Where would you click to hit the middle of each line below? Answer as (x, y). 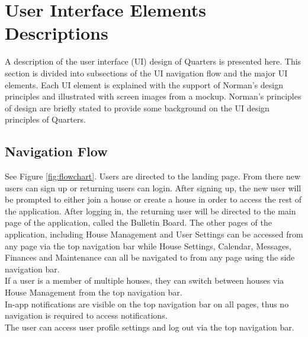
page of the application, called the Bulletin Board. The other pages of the (138, 222)
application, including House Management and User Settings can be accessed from (154, 234)
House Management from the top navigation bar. (94, 292)
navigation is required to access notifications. (86, 315)
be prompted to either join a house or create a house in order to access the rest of (153, 199)
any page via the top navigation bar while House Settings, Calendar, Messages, (148, 245)
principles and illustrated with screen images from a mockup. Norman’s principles (153, 96)
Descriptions (57, 33)
